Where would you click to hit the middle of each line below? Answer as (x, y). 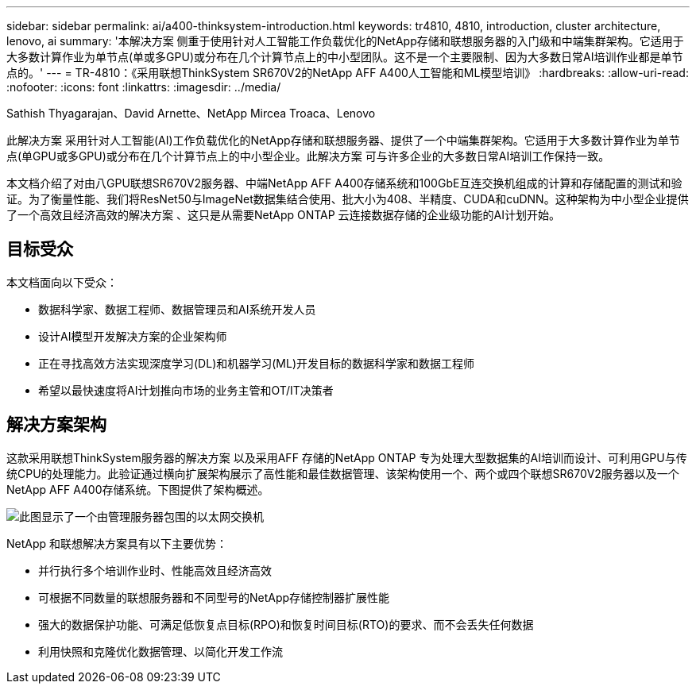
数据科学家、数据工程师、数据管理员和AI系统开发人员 (177, 309)
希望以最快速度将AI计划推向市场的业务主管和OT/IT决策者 (186, 390)
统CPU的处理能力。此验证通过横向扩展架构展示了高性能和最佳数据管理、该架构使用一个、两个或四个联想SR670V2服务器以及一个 (343, 473)
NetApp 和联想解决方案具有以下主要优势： (117, 543)
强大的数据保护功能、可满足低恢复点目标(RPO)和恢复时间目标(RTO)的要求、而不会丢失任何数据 (286, 624)
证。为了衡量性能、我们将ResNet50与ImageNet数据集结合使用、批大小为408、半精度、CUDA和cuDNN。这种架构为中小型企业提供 (348, 199)
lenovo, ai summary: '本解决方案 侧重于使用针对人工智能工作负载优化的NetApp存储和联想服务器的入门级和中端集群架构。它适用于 (345, 41)
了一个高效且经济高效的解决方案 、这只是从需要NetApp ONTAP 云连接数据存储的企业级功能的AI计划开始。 (284, 215)
